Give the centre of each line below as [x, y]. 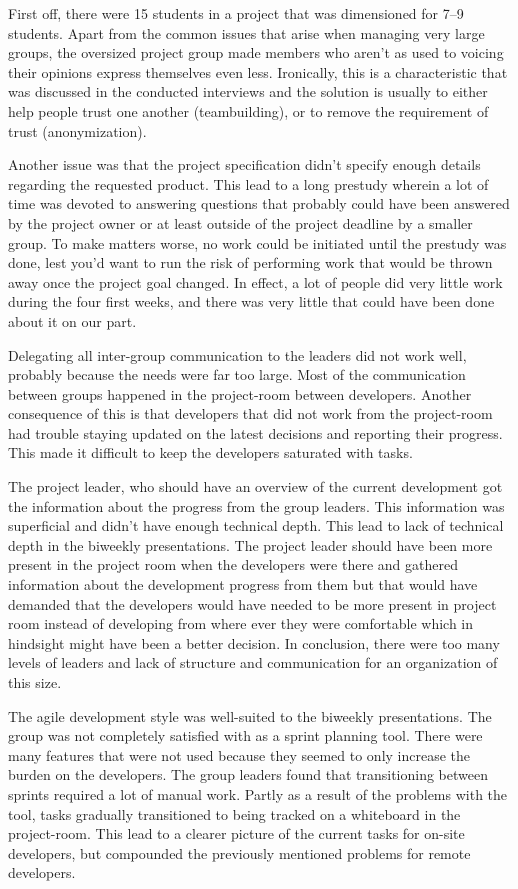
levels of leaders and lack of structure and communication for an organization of [253, 662]
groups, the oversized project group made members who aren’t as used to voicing [256, 52]
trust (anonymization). [77, 130]
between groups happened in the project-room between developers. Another [240, 393]
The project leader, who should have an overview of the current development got [255, 486]
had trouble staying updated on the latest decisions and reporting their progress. [255, 432]
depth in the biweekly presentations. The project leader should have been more [250, 544]
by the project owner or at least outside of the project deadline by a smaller [240, 222]
